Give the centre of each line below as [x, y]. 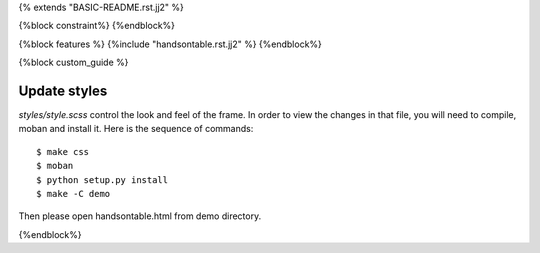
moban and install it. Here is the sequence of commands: [136, 129]
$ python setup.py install [102, 179]
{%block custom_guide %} [73, 62]
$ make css [63, 151]
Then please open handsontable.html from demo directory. [140, 216]
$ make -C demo [73, 194]
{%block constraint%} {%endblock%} [96, 26]
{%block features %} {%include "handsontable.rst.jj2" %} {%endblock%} [170, 44]
